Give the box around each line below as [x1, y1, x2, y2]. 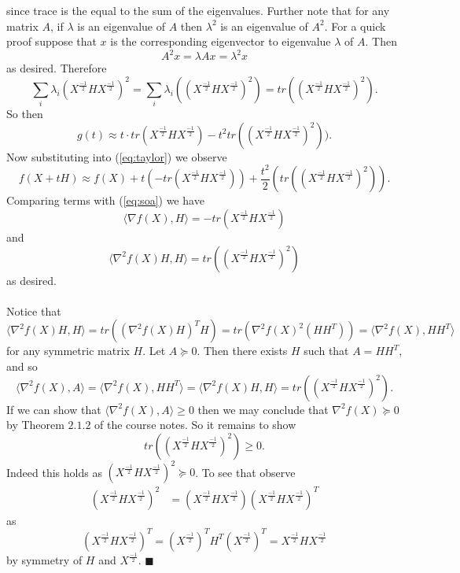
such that [304, 342, 349, 359]
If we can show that [6, 401, 101, 417]
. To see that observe [195, 464, 296, 480]
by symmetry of [6, 552, 83, 568]
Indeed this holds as [6, 464, 102, 480]
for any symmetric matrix [6, 342, 130, 359]
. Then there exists [197, 342, 288, 359]
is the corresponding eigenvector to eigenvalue [110, 33, 331, 50]
